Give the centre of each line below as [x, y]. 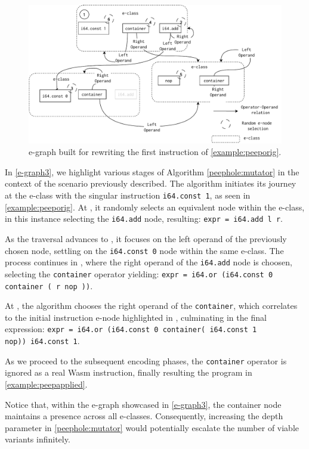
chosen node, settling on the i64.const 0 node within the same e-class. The [144, 250]
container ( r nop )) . [49, 285]
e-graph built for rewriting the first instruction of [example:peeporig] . [155, 152]
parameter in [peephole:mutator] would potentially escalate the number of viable [152, 427]
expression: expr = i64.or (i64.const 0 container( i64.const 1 [131, 329]
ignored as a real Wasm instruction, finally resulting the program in [129, 372]
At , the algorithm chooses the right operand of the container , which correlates [151, 306]
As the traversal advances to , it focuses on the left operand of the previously [146, 238]
